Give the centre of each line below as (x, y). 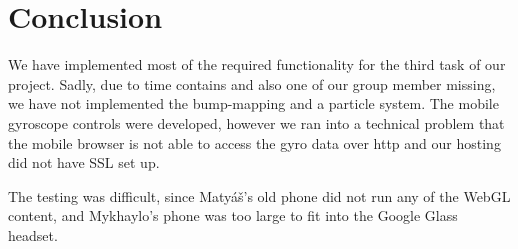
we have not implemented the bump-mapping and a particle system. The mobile (253, 103)
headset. (33, 234)
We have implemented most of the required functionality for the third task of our (257, 64)
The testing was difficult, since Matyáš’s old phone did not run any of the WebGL (259, 195)
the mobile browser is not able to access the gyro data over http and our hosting (254, 142)
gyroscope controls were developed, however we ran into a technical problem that (256, 122)
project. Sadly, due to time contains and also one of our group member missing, (252, 83)
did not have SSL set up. (84, 162)
